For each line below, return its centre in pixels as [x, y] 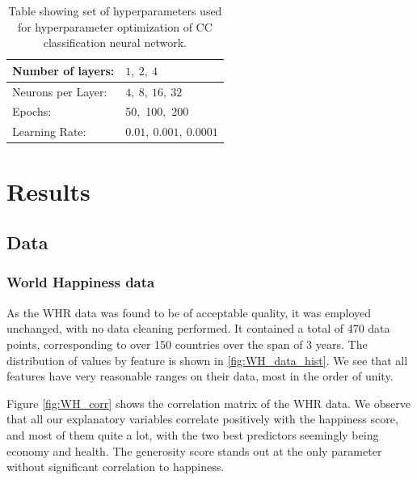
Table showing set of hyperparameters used [115, 11]
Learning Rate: [49, 132]
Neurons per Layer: [60, 91]
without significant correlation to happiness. [116, 467]
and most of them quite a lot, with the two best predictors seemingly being [193, 434]
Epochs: [32, 111]
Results [48, 191]
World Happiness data [81, 282]
